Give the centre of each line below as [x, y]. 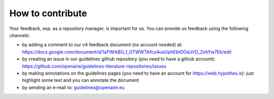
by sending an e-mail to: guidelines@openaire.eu [73, 87]
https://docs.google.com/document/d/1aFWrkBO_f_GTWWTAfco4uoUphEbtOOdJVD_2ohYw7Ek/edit [127, 52]
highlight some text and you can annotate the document [80, 80]
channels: [20, 35]
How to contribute [48, 13]
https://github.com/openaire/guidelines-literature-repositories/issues [94, 66]
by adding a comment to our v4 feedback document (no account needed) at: [102, 45]
